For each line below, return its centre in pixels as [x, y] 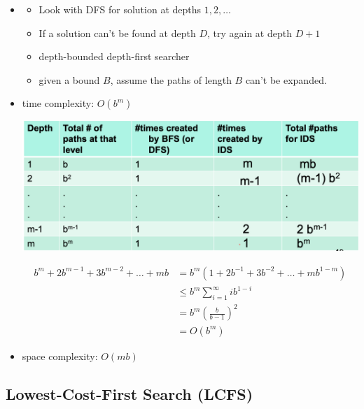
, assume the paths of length [171, 79]
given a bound [69, 79]
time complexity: [58, 103]
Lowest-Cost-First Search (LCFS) [129, 393]
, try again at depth [249, 33]
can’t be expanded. [286, 79]
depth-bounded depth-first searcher [114, 56]
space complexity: [60, 356]
